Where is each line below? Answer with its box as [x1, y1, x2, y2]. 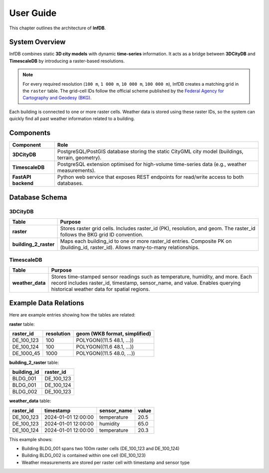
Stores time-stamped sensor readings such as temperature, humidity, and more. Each [51, 273, 253, 280]
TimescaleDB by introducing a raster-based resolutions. [9, 58, 125, 64]
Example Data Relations [9, 299, 85, 308]
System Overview [9, 38, 66, 46]
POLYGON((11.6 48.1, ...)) [76, 343, 134, 350]
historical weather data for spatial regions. [51, 286, 150, 293]
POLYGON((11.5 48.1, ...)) [76, 336, 134, 343]
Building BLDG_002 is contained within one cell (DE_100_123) [21, 453, 146, 459]
